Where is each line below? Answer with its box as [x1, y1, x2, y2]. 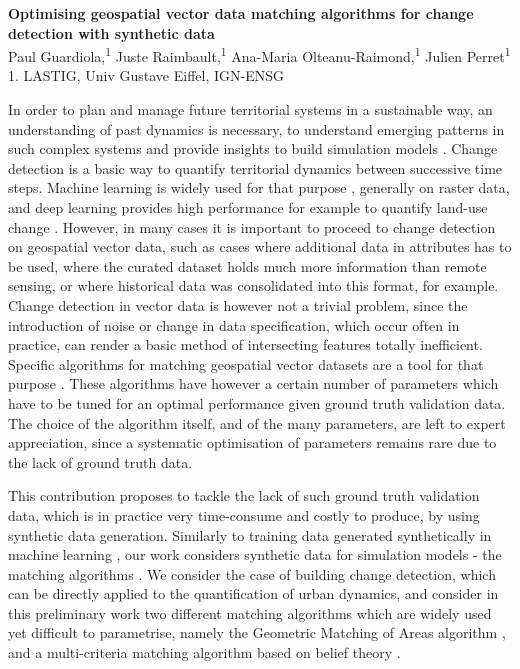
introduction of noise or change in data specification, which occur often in [8, 314, 460, 335]
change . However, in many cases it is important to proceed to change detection [8, 216, 496, 237]
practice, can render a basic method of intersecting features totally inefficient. [8, 334, 483, 355]
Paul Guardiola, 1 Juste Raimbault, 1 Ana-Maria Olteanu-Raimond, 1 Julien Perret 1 [8, 43, 511, 66]
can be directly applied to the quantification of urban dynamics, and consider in [8, 583, 499, 604]
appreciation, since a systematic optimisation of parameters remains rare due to [8, 432, 497, 453]
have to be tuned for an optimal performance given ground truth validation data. [8, 392, 506, 413]
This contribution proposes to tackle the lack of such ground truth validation [8, 485, 480, 506]
